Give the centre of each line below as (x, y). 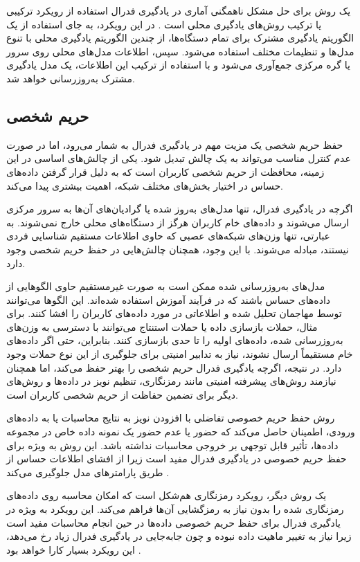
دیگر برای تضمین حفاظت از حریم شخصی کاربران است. (122, 394)
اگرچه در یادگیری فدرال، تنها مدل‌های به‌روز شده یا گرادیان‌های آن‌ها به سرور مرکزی (180, 209)
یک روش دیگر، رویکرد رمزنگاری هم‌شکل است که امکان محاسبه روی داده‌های (166, 495)
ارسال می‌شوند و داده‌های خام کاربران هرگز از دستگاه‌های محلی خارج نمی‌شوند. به (178, 222)
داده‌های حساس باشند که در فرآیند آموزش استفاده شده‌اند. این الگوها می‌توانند (169, 299)
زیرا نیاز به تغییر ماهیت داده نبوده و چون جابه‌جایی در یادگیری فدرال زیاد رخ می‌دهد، (179, 536)
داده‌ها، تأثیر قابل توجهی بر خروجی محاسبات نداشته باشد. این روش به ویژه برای (172, 445)
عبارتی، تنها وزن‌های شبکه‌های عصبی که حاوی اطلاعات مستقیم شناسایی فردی (168, 236)
